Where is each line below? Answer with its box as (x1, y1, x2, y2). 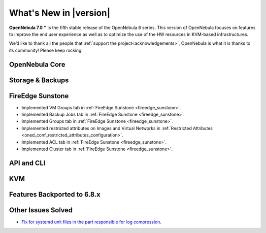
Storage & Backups (9, 76, 69, 84)
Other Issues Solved (9, 206, 73, 214)
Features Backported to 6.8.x (9, 190, 100, 199)
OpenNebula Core (9, 60, 66, 68)
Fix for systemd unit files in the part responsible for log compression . (21, 219, 162, 225)
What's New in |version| (9, 7, 110, 18)
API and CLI (9, 159, 45, 167)
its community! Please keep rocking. (9, 47, 83, 53)
